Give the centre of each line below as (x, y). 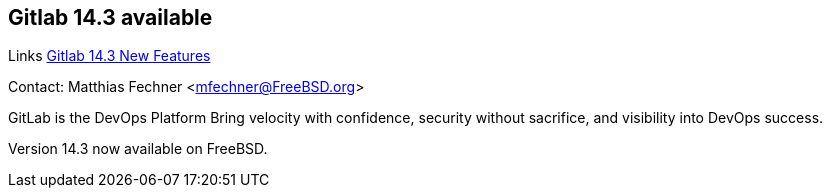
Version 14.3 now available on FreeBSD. (138, 149)
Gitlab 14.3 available (110, 17)
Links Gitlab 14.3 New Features (109, 56)
